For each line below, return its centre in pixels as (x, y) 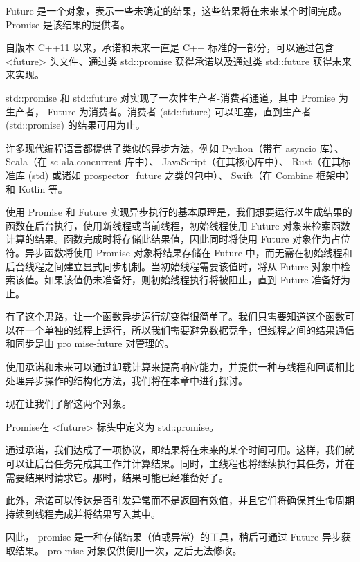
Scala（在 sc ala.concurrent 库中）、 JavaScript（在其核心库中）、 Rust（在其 (173, 161)
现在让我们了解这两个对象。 (69, 403)
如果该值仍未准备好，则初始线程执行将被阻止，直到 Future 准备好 (192, 280)
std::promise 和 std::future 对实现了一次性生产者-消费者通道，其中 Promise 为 (177, 97)
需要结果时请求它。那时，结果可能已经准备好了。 (117, 477)
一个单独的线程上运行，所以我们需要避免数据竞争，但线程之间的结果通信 (189, 329)
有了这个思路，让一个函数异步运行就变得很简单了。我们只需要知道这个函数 (175, 316)
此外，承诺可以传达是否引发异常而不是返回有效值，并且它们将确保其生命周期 (180, 500)
